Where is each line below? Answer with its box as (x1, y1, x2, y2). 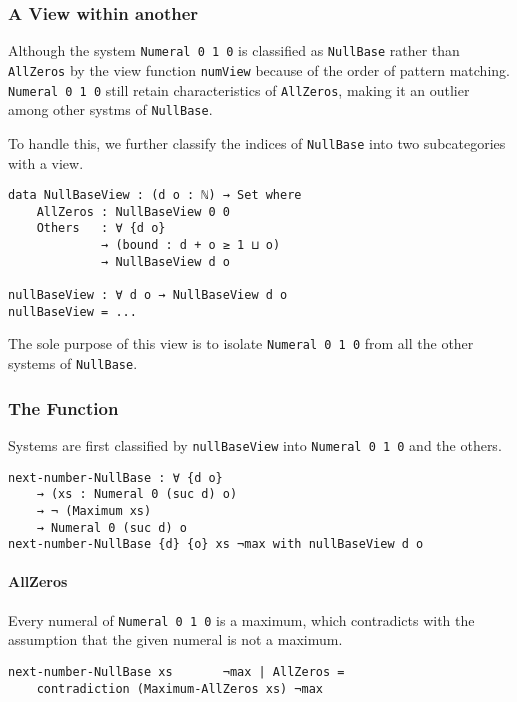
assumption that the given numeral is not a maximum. (8, 629, 343, 650)
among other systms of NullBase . (8, 99, 213, 120)
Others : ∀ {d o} (36, 221, 166, 236)
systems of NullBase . (8, 353, 138, 373)
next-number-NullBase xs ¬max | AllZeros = (8, 664, 345, 679)
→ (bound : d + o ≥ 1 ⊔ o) (101, 238, 281, 253)
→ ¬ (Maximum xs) (36, 503, 152, 518)
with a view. (8, 152, 84, 173)
